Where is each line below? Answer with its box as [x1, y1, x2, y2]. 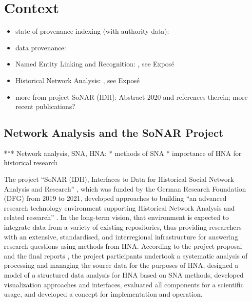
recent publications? [15, 101, 76, 111]
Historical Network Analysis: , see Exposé [15, 75, 140, 85]
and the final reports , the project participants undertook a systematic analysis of [4, 250, 248, 260]
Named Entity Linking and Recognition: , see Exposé [15, 59, 174, 69]
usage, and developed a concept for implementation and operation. [4, 289, 203, 299]
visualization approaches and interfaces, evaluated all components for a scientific [4, 279, 244, 289]
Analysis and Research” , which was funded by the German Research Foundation [4, 183, 246, 194]
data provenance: [15, 42, 66, 52]
